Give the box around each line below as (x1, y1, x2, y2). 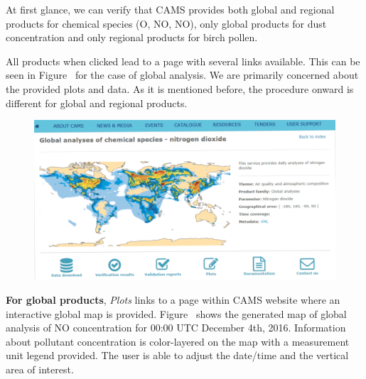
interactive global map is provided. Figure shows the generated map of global (6, 306, 347, 321)
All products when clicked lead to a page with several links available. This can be (6, 53, 360, 68)
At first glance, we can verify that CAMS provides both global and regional (6, 2, 335, 16)
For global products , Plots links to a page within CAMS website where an (6, 292, 340, 307)
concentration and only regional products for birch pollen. (6, 30, 258, 45)
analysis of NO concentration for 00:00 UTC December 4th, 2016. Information (6, 320, 346, 335)
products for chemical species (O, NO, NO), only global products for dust (6, 16, 327, 31)
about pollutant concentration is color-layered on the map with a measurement (6, 334, 350, 348)
